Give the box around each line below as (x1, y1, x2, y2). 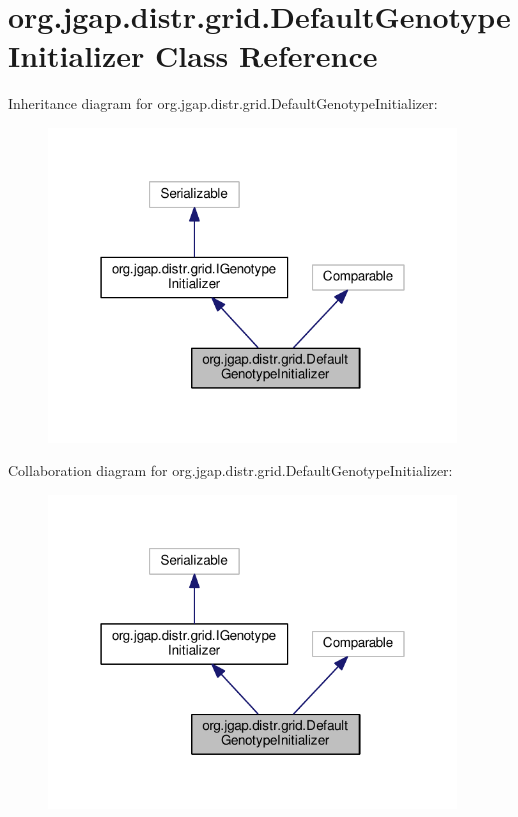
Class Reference (155, 35, 378, 76)
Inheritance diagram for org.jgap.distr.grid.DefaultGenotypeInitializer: (8, 93, 438, 114)
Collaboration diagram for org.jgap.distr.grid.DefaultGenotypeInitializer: (8, 460, 453, 481)
